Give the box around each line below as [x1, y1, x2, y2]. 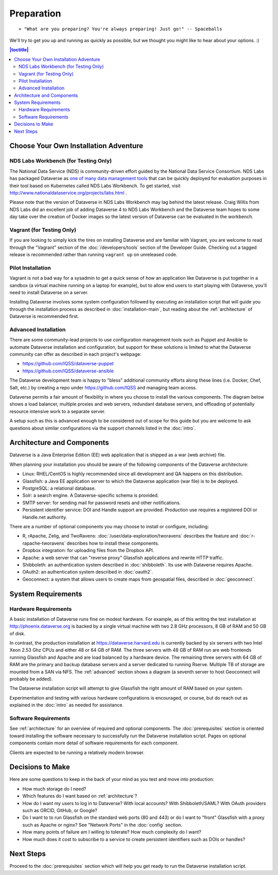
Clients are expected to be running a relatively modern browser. [9, 749, 145, 756]
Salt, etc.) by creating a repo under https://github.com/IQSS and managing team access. [9, 384, 197, 390]
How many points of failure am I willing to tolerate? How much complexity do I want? [22, 829, 202, 835]
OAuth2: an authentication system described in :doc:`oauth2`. [22, 569, 153, 575]
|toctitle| [9, 47, 29, 53]
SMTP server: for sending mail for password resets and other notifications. [22, 499, 181, 506]
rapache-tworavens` [22, 540, 66, 546]
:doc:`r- [239, 533, 255, 539]
